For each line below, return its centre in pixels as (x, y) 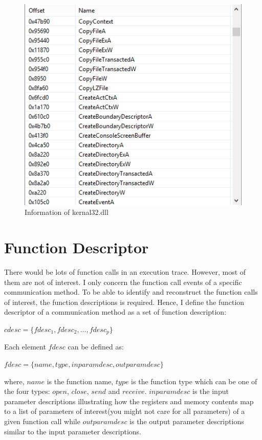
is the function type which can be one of (194, 381)
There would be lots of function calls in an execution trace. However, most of (125, 272)
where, (14, 381)
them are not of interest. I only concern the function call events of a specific (123, 282)
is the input (211, 391)
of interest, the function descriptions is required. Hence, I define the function (124, 302)
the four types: (27, 391)
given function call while (42, 421)
